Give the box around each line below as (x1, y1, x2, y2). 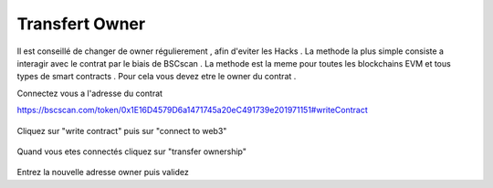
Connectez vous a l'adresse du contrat (16, 88, 163, 99)
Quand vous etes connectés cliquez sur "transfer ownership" (16, 146, 246, 157)
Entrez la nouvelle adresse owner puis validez (16, 167, 189, 178)
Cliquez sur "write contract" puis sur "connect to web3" (16, 125, 227, 136)
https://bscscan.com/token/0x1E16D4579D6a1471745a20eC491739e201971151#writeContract (16, 105, 369, 116)
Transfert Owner (16, 14, 146, 34)
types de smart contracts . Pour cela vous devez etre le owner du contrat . (16, 71, 297, 82)
